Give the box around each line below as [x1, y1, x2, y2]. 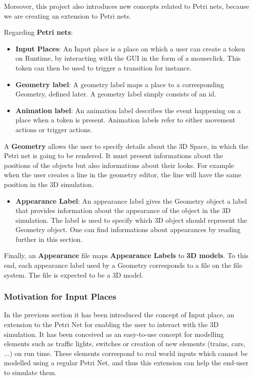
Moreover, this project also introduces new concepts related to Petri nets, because [4, 1, 249, 11]
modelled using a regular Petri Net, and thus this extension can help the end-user [4, 357, 249, 368]
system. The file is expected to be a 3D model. [4, 269, 144, 280]
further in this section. [15, 234, 83, 244]
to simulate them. [4, 367, 57, 378]
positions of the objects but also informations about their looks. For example [4, 160, 234, 170]
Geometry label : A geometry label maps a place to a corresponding [15, 79, 224, 89]
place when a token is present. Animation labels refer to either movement [15, 115, 235, 125]
